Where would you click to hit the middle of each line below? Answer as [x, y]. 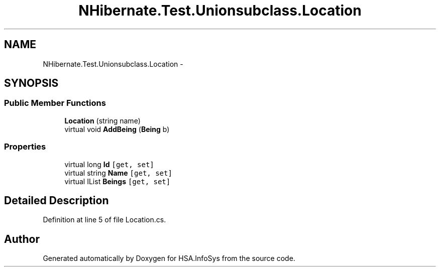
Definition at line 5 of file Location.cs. [104, 220]
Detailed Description [57, 200]
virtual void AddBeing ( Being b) [117, 129]
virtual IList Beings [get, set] [118, 181]
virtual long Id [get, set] [109, 164]
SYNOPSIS [31, 83]
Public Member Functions [55, 103]
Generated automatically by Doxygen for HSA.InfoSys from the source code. [169, 258]
